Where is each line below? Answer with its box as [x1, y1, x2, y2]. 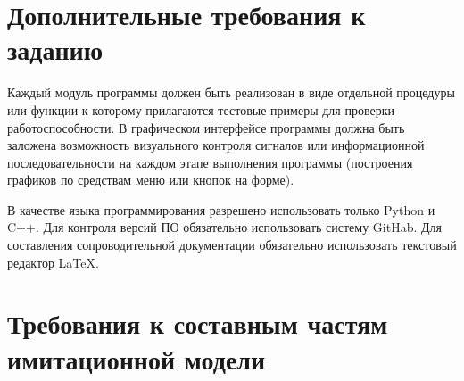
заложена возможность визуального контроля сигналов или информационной [7, 136, 425, 154]
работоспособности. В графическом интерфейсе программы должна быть [7, 118, 405, 137]
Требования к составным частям [7, 305, 388, 342]
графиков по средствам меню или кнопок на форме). [7, 170, 294, 189]
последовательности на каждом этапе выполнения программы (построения [7, 153, 413, 171]
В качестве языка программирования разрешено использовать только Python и [7, 200, 435, 219]
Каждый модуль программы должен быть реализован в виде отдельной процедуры [7, 83, 455, 102]
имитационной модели [7, 340, 266, 377]
